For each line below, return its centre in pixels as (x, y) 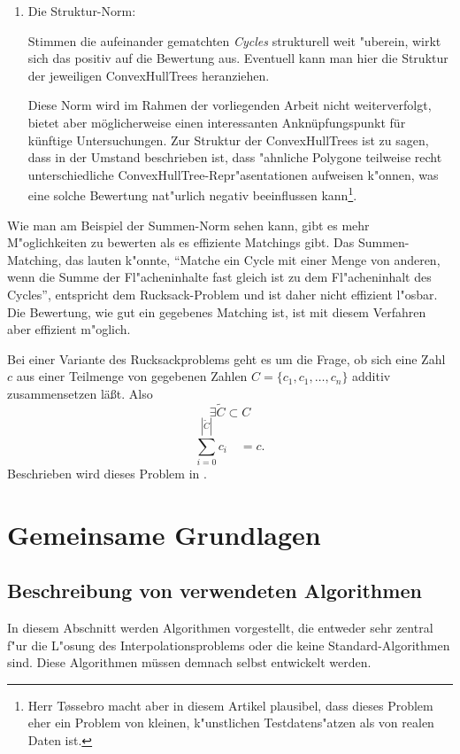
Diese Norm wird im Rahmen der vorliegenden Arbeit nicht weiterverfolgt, (230, 105)
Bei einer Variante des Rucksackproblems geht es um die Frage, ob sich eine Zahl (226, 358)
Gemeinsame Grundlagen (164, 534)
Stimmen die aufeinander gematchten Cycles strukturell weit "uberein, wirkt (234, 40)
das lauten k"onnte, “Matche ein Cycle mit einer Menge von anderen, (253, 259)
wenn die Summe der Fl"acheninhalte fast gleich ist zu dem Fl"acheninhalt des (219, 277)
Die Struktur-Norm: (82, 11)
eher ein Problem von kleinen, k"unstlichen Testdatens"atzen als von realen (231, 723)
